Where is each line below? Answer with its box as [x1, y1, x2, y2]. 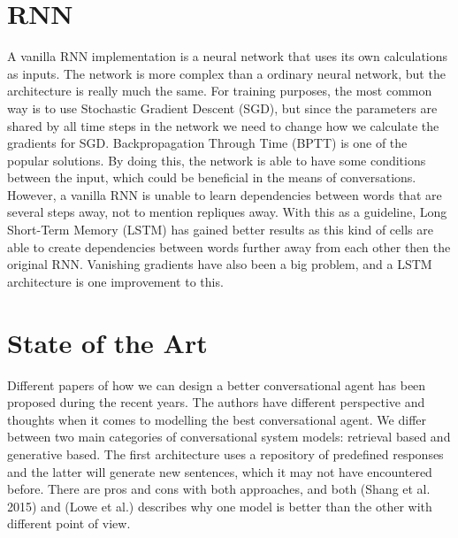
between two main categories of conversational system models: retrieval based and [7, 427, 451, 446]
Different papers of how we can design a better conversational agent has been [7, 375, 426, 394]
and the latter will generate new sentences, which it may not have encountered [7, 462, 432, 480]
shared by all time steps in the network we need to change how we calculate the [7, 116, 439, 134]
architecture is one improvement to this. [7, 272, 224, 290]
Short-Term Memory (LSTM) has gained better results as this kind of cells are [7, 220, 433, 239]
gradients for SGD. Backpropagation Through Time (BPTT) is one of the [7, 134, 408, 152]
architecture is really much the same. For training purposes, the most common [7, 81, 432, 100]
